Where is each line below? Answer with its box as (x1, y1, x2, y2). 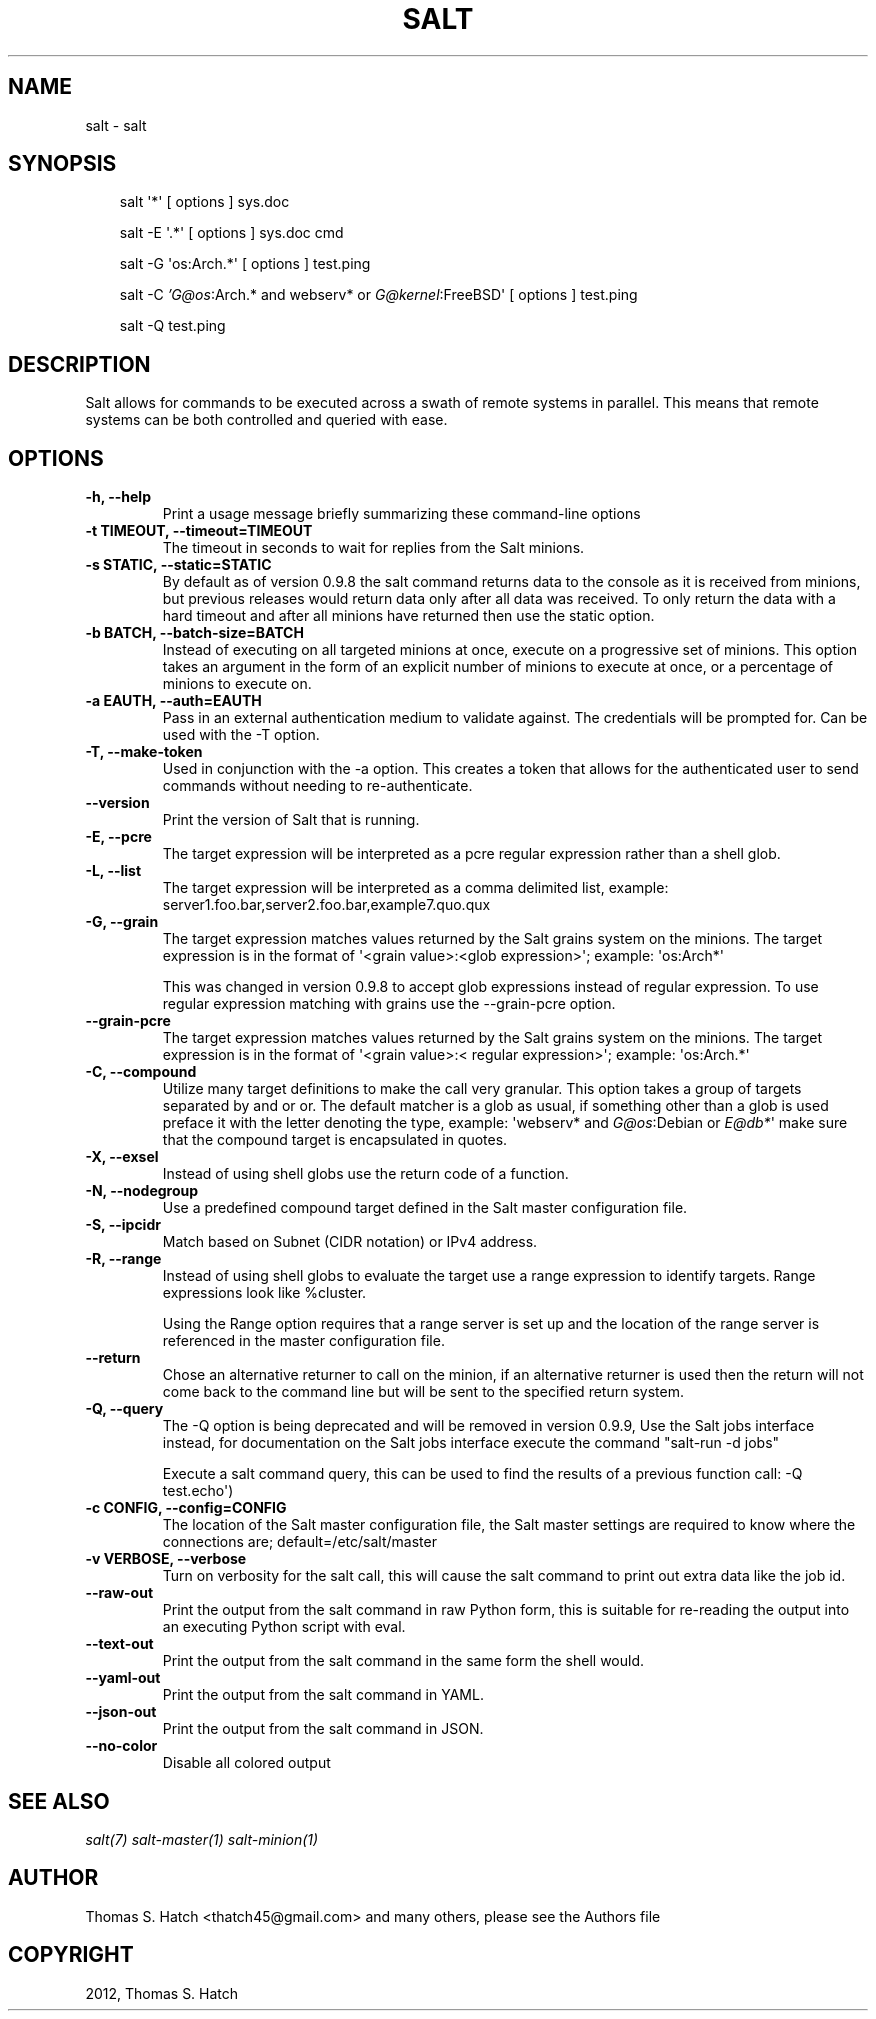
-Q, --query (85, 1400, 164, 1418)
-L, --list (85, 862, 142, 880)
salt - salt (85, 116, 147, 134)
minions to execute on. (162, 675, 312, 693)
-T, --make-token (85, 743, 203, 761)
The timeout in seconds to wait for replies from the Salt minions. (162, 539, 585, 557)
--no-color (85, 1737, 158, 1755)
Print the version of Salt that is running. (162, 811, 420, 829)
